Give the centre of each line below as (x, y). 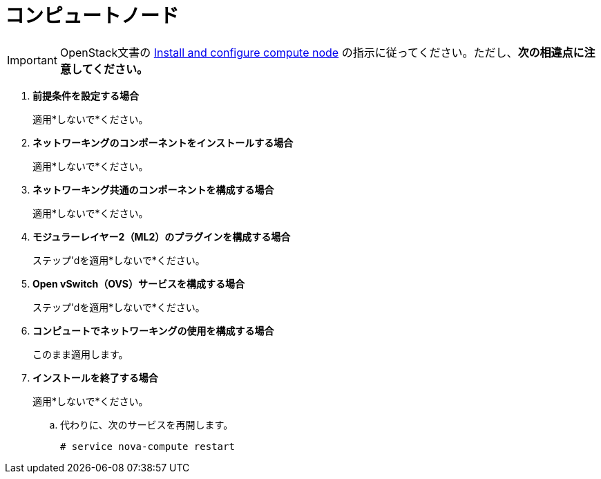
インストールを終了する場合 (95, 377)
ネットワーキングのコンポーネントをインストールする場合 (163, 142)
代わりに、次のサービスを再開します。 (147, 424)
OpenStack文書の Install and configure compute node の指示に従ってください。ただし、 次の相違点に (322, 52)
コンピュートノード (92, 16)
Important (32, 60)
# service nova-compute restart (147, 446)
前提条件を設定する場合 (86, 95)
